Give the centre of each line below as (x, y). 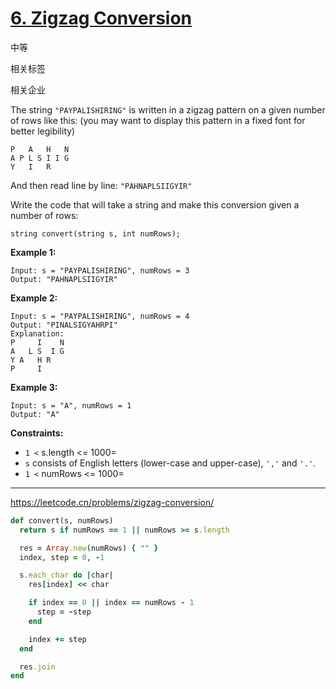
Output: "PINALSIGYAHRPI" (64, 325)
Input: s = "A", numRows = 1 (71, 405)
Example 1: (33, 252)
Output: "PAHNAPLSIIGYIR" (64, 279)
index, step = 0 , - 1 (62, 557)
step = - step (64, 612)
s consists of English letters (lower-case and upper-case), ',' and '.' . (170, 463)
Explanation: (37, 333)
